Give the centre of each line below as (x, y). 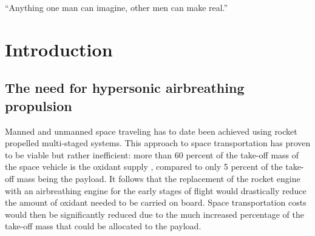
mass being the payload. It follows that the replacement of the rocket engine (158, 178)
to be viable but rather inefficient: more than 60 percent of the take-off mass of (152, 154)
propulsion (39, 105)
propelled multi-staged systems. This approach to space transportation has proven (158, 143)
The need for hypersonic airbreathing (125, 88)
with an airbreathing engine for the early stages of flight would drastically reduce (156, 190)
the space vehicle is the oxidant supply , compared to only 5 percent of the (144, 167)
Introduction (59, 49)
